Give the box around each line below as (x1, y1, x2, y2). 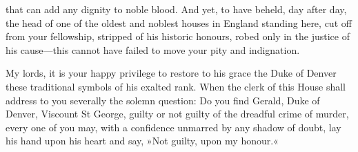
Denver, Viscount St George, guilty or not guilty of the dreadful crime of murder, (6, 106, 349, 121)
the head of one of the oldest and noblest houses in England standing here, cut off (6, 15, 352, 30)
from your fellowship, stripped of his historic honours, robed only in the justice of (6, 29, 350, 44)
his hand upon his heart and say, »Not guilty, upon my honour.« (6, 133, 279, 148)
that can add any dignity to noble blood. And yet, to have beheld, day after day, (6, 2, 347, 16)
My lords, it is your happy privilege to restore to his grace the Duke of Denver (6, 66, 337, 80)
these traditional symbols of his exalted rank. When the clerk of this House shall (6, 79, 346, 93)
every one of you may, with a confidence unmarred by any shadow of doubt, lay (6, 120, 341, 134)
